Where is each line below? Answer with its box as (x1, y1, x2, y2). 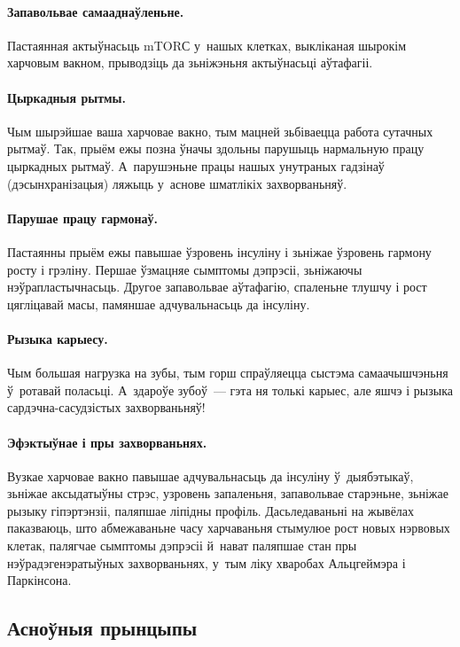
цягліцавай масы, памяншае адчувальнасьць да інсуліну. (7, 294, 310, 313)
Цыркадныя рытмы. (7, 88, 127, 106)
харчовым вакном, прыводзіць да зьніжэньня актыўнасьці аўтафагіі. (7, 53, 373, 72)
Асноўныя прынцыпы (7, 614, 198, 642)
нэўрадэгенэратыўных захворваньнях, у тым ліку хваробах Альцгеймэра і (7, 553, 406, 572)
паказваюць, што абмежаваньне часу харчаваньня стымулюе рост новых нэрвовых (7, 518, 450, 537)
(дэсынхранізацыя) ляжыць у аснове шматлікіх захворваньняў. (7, 174, 347, 192)
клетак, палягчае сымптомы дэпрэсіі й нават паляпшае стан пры (7, 536, 357, 555)
